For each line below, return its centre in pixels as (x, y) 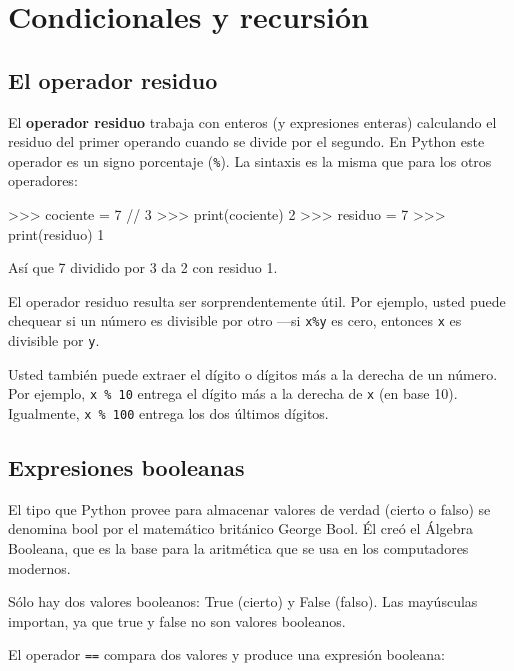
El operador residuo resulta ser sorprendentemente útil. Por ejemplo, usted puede (257, 300)
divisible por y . (54, 340)
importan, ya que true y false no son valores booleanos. (177, 620)
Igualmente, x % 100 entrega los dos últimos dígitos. (168, 412)
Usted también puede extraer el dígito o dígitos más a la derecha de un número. (253, 373)
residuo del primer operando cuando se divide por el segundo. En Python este (246, 141)
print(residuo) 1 (56, 233)
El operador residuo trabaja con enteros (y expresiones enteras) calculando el (252, 121)
